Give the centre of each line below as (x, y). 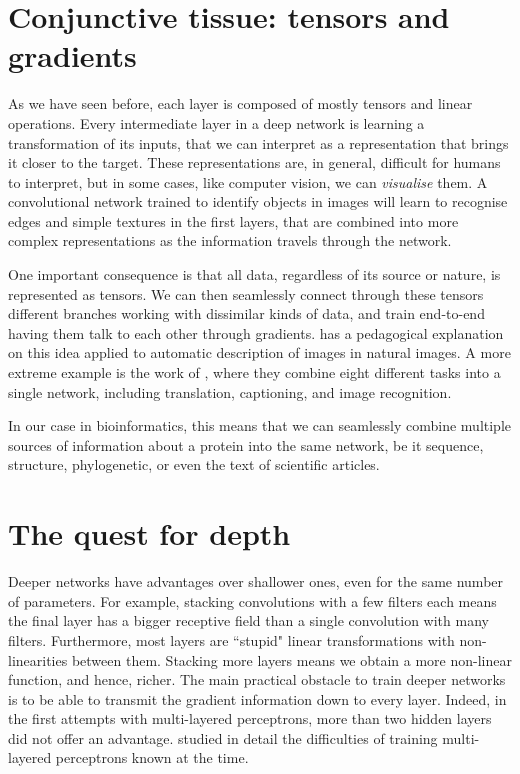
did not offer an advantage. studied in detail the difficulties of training (223, 737)
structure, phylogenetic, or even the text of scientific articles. (194, 464)
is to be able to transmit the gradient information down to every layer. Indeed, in (257, 698)
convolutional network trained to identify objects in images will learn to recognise (258, 201)
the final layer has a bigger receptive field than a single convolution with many (248, 620)
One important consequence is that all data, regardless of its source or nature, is (254, 274)
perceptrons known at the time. (152, 757)
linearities (38, 659)
